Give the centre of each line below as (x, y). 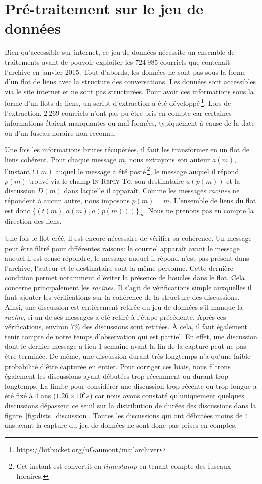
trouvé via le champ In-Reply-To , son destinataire (106, 180)
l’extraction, (23, 113)
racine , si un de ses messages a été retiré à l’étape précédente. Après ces (115, 317)
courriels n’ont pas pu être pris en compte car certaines (147, 113)
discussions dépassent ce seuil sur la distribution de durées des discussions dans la (130, 405)
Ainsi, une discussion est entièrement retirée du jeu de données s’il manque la (124, 307)
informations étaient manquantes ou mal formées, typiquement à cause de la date (130, 123)
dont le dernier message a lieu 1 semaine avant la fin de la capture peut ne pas (125, 346)
